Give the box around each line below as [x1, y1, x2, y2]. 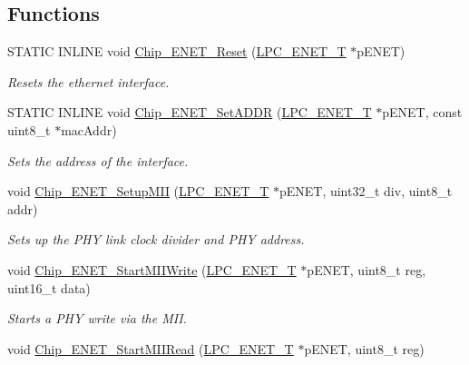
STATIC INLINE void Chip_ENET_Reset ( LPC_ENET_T [7, 42, 347, 61]
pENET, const [382, 103, 463, 122]
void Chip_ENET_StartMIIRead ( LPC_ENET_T [7, 339, 294, 358]
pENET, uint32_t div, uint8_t [278, 182, 453, 201]
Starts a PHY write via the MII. [7, 309, 187, 328]
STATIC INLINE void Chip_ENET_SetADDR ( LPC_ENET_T [7, 103, 372, 122]
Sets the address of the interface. [7, 151, 189, 170]
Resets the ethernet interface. [7, 72, 170, 91]
